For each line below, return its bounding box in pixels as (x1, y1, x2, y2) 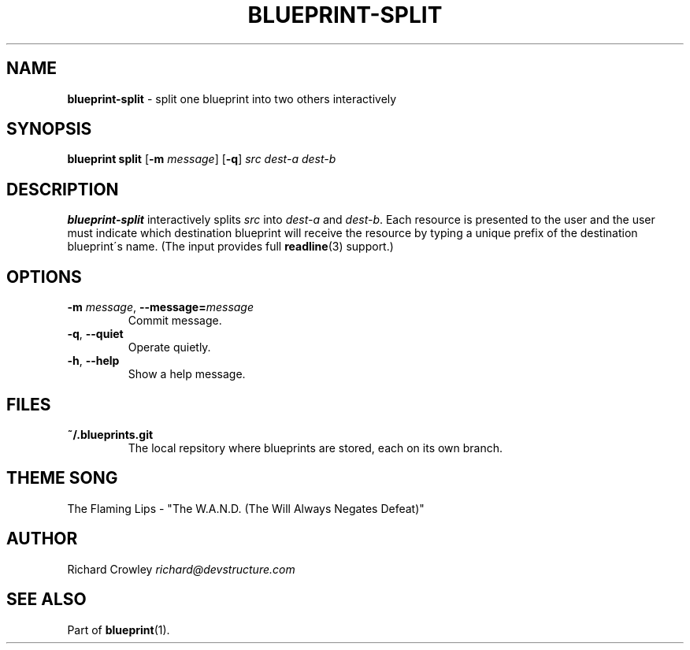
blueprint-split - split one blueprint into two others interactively (67, 91, 397, 106)
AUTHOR (6, 529, 78, 549)
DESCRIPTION (6, 179, 119, 199)
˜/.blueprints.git (67, 427, 154, 441)
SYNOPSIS (6, 119, 92, 139)
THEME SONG (6, 468, 118, 488)
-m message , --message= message (67, 300, 254, 314)
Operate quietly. (128, 340, 211, 355)
